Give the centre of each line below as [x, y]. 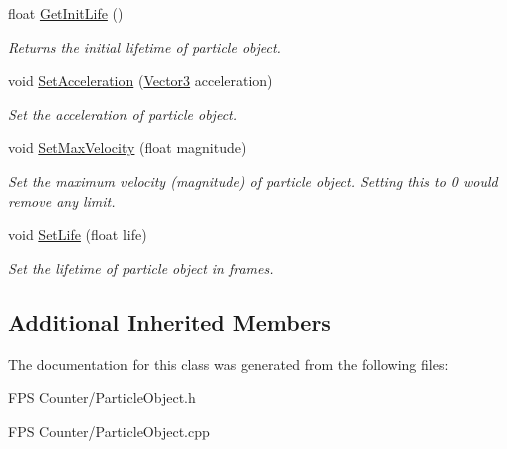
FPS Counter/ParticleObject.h [102, 397]
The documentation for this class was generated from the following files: [228, 363]
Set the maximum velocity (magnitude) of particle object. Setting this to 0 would [253, 180]
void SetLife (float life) [77, 234]
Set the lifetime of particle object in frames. [141, 267]
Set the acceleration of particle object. [123, 113]
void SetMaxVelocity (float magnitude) [127, 147]
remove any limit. [62, 200]
